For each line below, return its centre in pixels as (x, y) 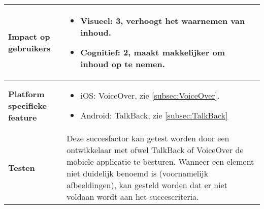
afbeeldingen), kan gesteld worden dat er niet (147, 185)
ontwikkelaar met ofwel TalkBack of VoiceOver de (155, 150)
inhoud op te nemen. (123, 64)
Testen (22, 167)
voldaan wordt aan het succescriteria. (133, 197)
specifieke (28, 105)
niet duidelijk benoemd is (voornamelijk (138, 173)
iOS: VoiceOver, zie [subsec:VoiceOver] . (150, 95)
